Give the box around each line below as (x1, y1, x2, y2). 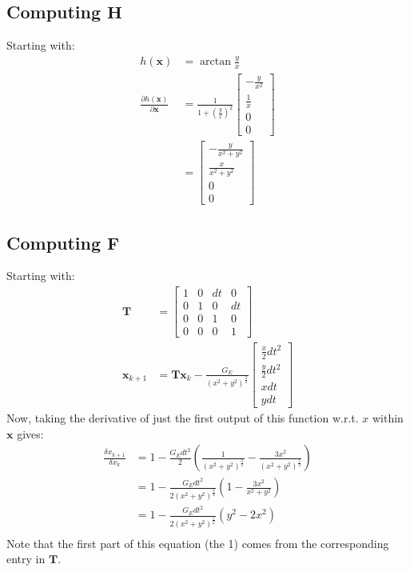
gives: (17, 425, 44, 442)
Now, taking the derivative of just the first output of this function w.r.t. (6, 409, 359, 426)
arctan (200, 56, 231, 68)
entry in (6, 550, 46, 567)
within (372, 409, 404, 426)
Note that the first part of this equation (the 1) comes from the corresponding (6, 534, 389, 551)
